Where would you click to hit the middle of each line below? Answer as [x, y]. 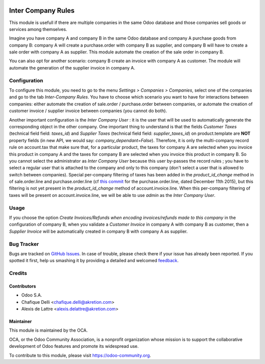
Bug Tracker [24, 244]
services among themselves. [38, 29]
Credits [18, 273]
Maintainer [20, 321]
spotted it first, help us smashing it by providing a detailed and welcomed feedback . [94, 261]
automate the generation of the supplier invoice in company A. [72, 68]
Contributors [23, 286]
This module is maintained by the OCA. [48, 330]
